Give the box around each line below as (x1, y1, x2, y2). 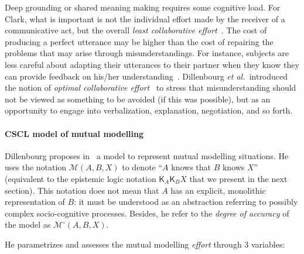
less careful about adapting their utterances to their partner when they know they (5, 58, 299, 70)
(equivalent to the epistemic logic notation (5, 172, 156, 184)
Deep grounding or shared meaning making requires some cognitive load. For (5, 1, 281, 13)
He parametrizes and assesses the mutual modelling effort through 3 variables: (5, 238, 285, 250)
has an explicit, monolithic (170, 184, 266, 196)
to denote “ (122, 161, 163, 173)
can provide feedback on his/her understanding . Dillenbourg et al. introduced (5, 70, 288, 82)
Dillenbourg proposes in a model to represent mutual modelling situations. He (5, 149, 289, 162)
